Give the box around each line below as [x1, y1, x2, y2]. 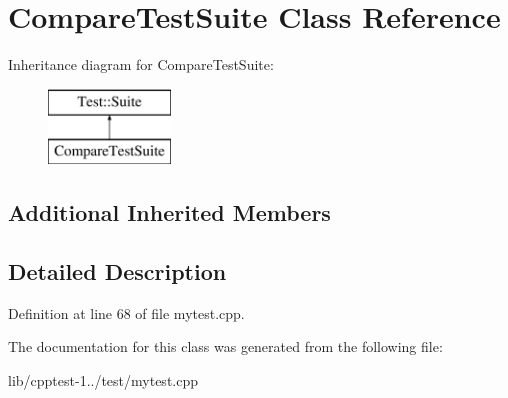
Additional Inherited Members [8, 197, 331, 228]
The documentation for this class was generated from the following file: [8, 336, 443, 357]
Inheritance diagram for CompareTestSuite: [8, 54, 274, 75]
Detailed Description [8, 256, 227, 287]
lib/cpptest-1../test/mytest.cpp [8, 370, 199, 391]
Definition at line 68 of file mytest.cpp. [8, 302, 245, 323]
